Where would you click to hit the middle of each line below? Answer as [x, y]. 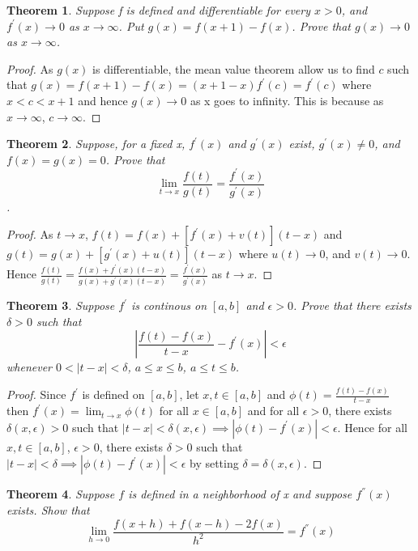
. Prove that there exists [352, 305]
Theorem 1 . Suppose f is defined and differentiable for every [159, 10]
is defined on [113, 394]
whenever [29, 367]
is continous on [169, 305]
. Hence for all [372, 427]
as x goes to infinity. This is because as [287, 100]
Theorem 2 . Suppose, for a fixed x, [96, 144]
